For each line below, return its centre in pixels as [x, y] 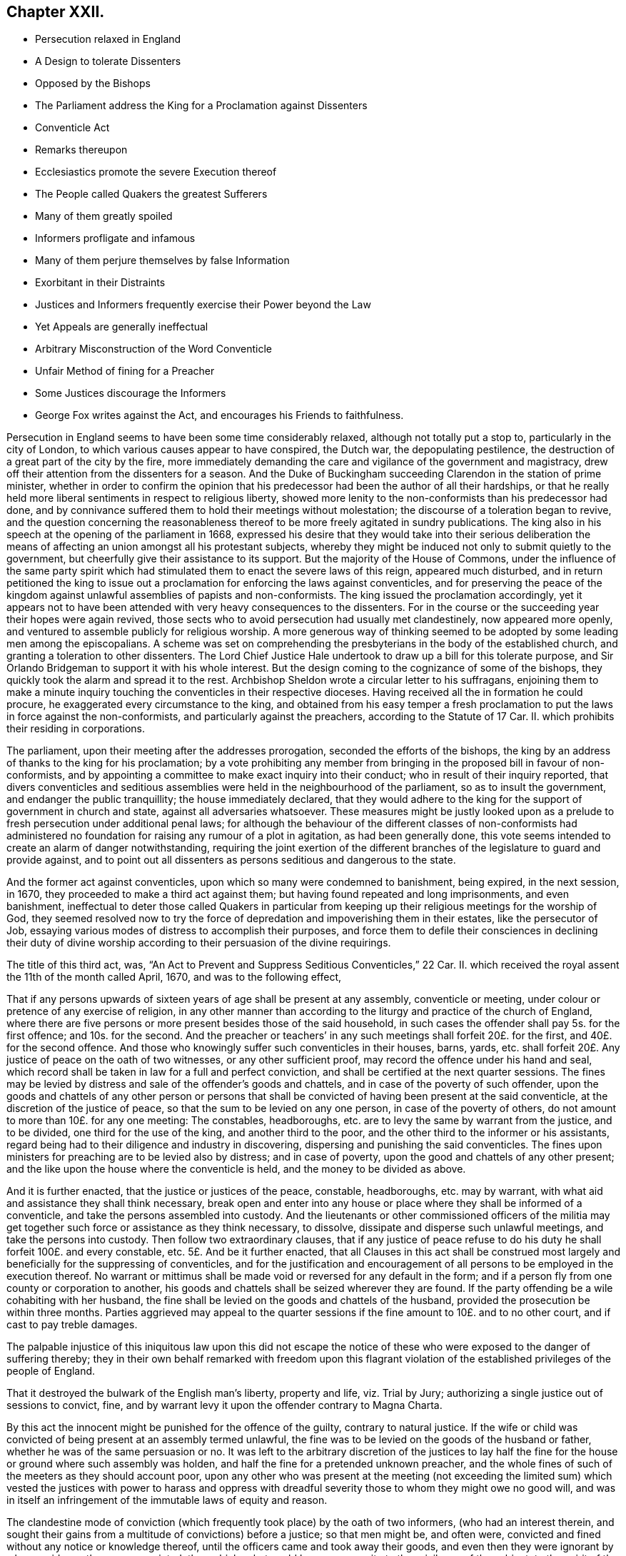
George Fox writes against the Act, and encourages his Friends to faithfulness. [219, 415]
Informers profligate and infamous [115, 238]
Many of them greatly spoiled [104, 216]
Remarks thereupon [81, 150]
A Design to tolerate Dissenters [108, 61]
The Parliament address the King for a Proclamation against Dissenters [201, 106]
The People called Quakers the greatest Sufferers [151, 194]
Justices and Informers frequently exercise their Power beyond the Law [203, 305]
